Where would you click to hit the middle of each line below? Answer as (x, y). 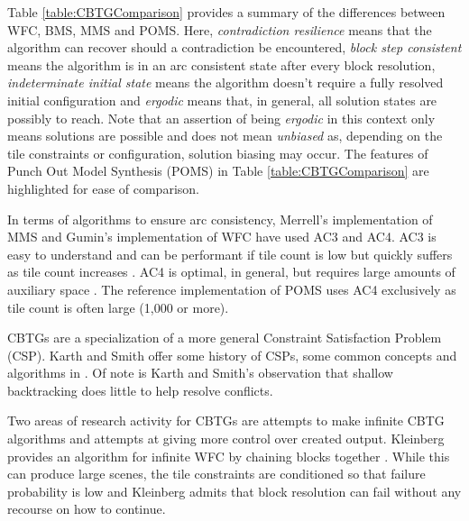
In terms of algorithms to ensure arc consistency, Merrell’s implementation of (220, 219)
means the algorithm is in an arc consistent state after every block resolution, (221, 64)
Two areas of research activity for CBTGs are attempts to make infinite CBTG (226, 420)
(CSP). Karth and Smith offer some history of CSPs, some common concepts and (232, 355)
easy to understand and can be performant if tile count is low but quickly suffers (230, 254)
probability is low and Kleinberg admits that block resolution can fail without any (234, 491)
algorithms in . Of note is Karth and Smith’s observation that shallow (200, 373)
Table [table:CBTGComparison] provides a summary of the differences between (226, 12)
